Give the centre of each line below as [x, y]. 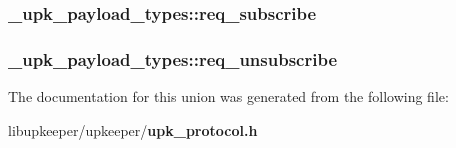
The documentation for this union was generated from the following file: [228, 96]
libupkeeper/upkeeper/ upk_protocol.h [133, 129]
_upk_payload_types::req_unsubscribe [173, 58]
